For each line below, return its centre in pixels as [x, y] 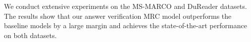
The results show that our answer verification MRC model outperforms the [118, 16]
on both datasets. [30, 35]
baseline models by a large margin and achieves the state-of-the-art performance [125, 25]
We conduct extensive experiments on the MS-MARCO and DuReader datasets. [125, 6]
